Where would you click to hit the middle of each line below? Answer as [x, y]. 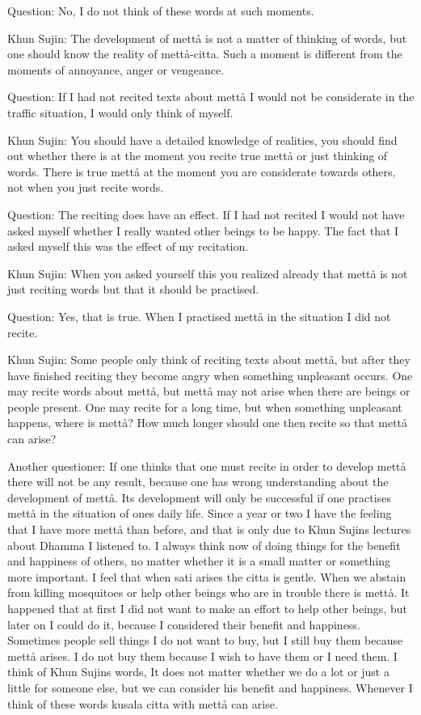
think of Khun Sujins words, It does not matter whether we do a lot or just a [198, 672]
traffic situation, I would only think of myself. [120, 112]
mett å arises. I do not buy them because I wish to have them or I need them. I [202, 656]
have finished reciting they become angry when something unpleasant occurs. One [210, 375]
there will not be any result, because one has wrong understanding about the [198, 482]
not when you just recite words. [86, 187]
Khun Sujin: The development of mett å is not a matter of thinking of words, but [207, 38]
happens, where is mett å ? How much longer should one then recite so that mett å [208, 423]
